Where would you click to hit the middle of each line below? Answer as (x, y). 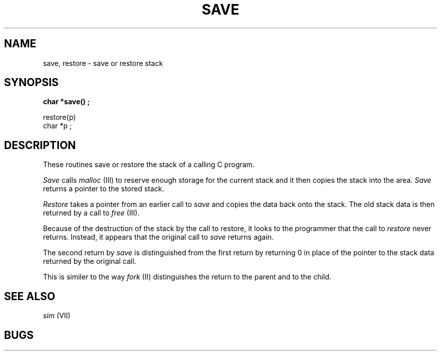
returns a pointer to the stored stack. (104, 189)
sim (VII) (57, 316)
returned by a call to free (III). (91, 213)
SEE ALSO (30, 296)
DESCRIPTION (40, 145)
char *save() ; (66, 102)
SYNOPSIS (31, 83)
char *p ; (57, 126)
